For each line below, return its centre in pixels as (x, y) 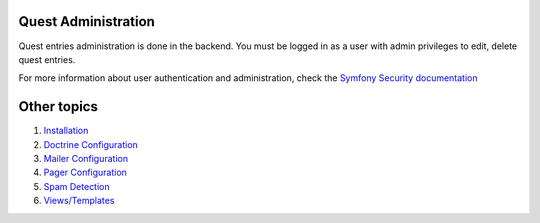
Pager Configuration (85, 172)
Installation (66, 131)
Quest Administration (86, 21)
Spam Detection (76, 186)
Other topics (58, 106)
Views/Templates (79, 201)
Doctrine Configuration (91, 144)
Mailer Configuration (86, 158)
